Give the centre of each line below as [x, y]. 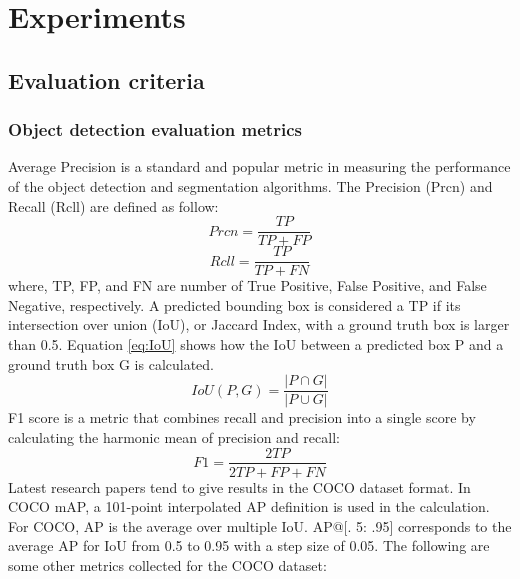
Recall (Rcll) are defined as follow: [113, 205]
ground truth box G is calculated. [111, 363]
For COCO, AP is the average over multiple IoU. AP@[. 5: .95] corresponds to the [260, 525]
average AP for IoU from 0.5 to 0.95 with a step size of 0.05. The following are [249, 545]
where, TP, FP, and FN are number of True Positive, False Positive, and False [247, 285]
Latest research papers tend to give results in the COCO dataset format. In [239, 486]
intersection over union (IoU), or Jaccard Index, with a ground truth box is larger [259, 324]
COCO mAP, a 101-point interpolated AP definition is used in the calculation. [249, 506]
